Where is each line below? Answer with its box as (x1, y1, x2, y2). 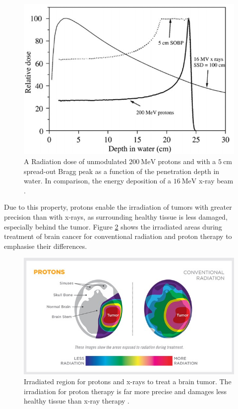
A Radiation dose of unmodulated (24, 156, 127, 167)
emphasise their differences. (4, 240, 87, 251)
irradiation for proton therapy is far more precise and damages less (24, 386, 227, 396)
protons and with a (158, 156, 216, 167)
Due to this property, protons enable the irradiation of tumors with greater (4, 202, 232, 212)
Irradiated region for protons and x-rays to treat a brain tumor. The (24, 376, 232, 387)
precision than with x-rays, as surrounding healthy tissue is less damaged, (4, 212, 228, 222)
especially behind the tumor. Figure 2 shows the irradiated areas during (4, 221, 222, 232)
